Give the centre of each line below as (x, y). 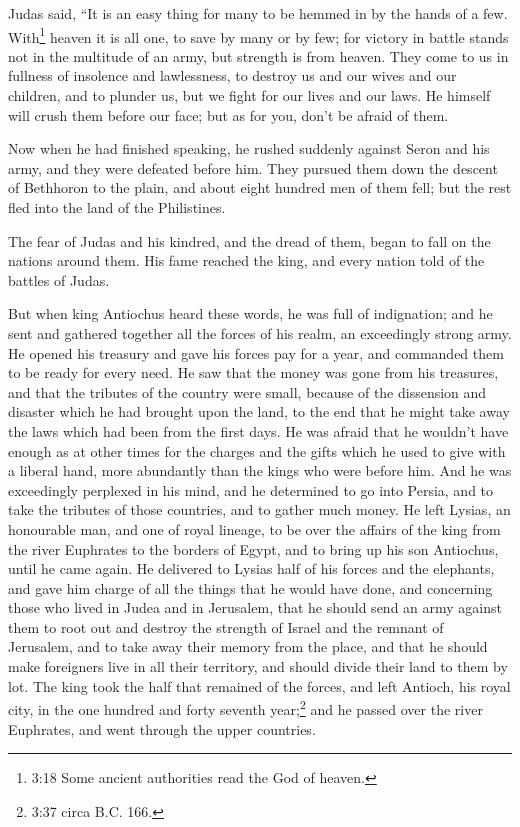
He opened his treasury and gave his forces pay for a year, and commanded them (256, 352)
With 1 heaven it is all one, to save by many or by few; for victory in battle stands (258, 35)
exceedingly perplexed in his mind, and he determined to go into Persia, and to (251, 489)
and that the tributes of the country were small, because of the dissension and (247, 391)
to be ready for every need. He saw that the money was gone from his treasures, (253, 372)
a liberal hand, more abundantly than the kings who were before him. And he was (260, 470)
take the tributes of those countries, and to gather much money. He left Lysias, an (259, 509)
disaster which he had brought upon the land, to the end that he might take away (259, 411)
